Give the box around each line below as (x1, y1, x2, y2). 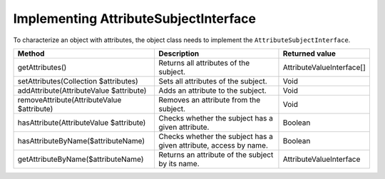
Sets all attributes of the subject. (158, 76, 267, 86)
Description (158, 48, 200, 58)
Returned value (282, 48, 337, 58)
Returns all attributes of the (158, 58, 250, 68)
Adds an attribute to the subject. (158, 86, 267, 96)
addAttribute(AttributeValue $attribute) (17, 86, 147, 96)
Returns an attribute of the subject (158, 150, 274, 160)
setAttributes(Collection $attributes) (17, 76, 138, 86)
